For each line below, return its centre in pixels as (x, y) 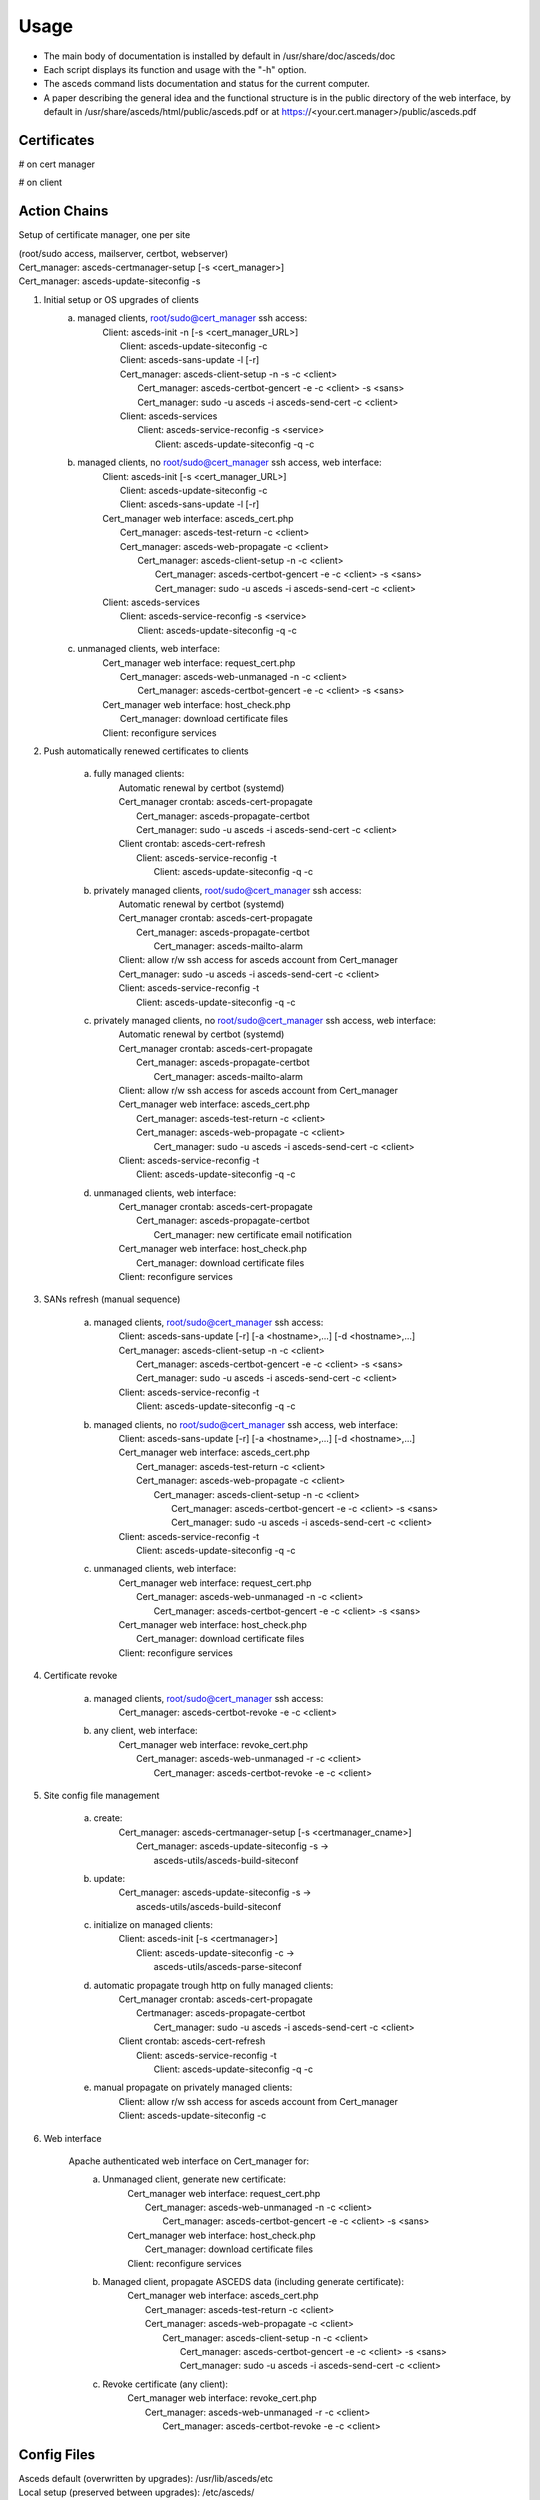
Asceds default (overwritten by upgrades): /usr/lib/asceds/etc (146, 2478)
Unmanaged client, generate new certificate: (194, 2179)
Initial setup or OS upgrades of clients (121, 299)
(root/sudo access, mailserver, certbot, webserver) (123, 253)
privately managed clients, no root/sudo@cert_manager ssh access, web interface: (265, 1021)
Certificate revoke (80, 1676)
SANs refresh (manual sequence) (112, 1299)
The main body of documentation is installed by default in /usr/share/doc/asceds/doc (219, 56)
